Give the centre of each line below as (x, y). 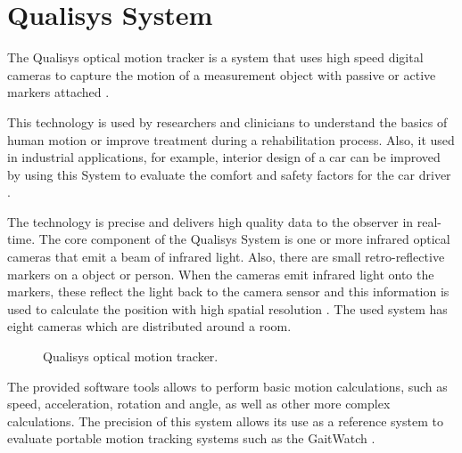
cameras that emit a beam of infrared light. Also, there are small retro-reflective (226, 257)
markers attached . (58, 92)
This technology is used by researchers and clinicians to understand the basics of (227, 121)
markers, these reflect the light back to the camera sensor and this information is (228, 291)
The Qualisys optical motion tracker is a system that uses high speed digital (215, 57)
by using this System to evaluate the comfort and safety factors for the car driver (229, 174)
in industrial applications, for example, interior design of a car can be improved (224, 157)
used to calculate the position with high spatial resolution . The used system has (227, 308)
